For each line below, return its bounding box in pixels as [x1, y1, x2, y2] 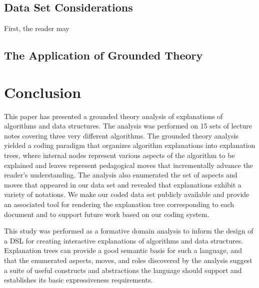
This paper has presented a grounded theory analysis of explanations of [4, 110, 223, 121]
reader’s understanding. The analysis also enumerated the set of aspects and [4, 169, 237, 180]
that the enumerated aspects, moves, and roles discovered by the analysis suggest [4, 255, 252, 265]
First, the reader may [4, 23, 69, 33]
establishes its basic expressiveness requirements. [4, 274, 153, 285]
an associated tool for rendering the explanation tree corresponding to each [4, 199, 234, 209]
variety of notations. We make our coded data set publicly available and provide [4, 189, 249, 199]
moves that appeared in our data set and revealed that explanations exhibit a [4, 179, 241, 189]
